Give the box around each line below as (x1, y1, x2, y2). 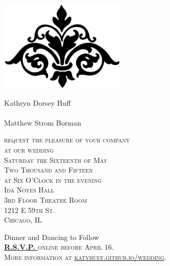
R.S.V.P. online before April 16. (4, 241, 114, 252)
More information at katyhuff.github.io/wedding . (4, 251, 166, 262)
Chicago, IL (4, 214, 42, 225)
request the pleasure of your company (4, 134, 130, 145)
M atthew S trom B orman (4, 117, 81, 128)
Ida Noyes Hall (4, 184, 54, 195)
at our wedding (4, 144, 54, 155)
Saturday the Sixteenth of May (4, 154, 108, 165)
